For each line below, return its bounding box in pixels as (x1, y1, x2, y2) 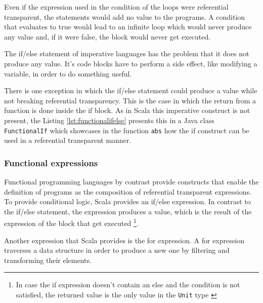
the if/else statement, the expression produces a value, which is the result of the (4, 206, 252, 216)
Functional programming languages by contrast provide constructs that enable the (4, 176, 259, 186)
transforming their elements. (4, 254, 92, 265)
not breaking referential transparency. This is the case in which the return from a (4, 95, 256, 105)
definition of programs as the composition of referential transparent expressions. (4, 186, 251, 197)
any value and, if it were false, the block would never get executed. (4, 31, 211, 42)
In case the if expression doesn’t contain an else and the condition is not (16, 279, 240, 290)
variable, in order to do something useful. (4, 68, 132, 79)
